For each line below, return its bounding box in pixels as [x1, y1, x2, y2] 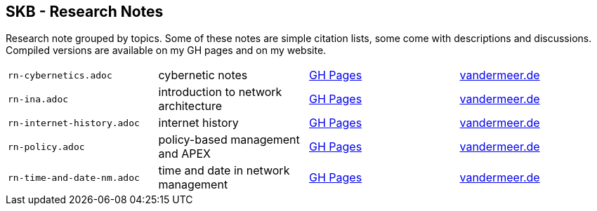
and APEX [158, 147, 211, 161]
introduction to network [158, 85, 282, 100]
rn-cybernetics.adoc [8, 69, 112, 81]
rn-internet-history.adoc [8, 117, 140, 128]
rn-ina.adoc [8, 93, 69, 104]
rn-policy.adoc [8, 141, 85, 152]
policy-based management [158, 132, 300, 147]
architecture [158, 99, 223, 114]
